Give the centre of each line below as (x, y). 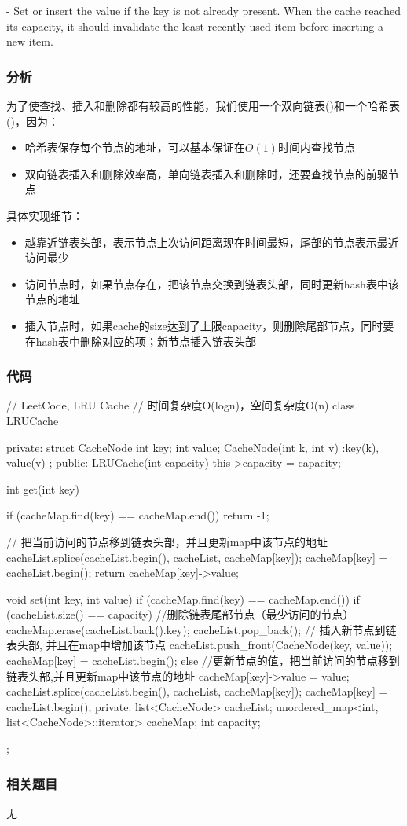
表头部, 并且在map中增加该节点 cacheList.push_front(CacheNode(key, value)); (200, 645)
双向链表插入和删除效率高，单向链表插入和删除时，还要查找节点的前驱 (206, 173)
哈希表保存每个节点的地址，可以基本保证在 (135, 147)
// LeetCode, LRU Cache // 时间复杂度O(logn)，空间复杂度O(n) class (181, 405)
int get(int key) (43, 488)
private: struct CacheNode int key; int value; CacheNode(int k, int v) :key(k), (193, 447)
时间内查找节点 (316, 147)
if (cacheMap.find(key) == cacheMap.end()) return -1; (138, 515)
